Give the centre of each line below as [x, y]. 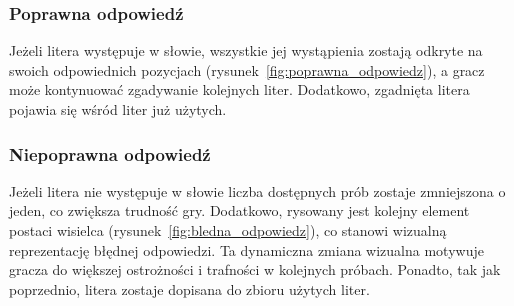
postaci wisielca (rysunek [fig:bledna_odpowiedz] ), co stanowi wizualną [228, 230]
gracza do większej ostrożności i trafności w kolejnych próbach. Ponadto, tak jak [255, 269]
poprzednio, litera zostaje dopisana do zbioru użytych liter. [189, 288]
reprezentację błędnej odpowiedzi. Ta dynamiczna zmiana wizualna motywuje [246, 249]
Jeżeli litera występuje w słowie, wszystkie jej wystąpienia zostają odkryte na [246, 50]
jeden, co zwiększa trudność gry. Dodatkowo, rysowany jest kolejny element [239, 210]
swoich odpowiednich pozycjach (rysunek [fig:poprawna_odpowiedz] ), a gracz [247, 69]
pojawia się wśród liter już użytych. [118, 109]
